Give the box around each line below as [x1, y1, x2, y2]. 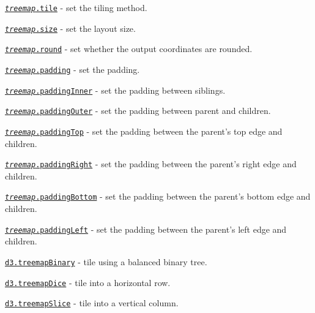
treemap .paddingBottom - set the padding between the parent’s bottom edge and [5, 190, 311, 203]
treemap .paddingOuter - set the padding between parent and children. [5, 104, 271, 117]
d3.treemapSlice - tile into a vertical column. [5, 296, 179, 309]
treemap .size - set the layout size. [5, 21, 136, 34]
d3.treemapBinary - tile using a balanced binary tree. [5, 255, 207, 268]
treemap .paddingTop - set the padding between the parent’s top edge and [5, 124, 283, 137]
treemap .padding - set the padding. [5, 62, 140, 75]
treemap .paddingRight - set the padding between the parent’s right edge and [5, 157, 297, 170]
